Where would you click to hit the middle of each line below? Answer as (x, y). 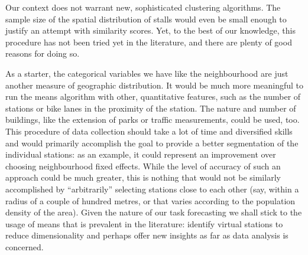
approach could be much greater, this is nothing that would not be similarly (143, 177)
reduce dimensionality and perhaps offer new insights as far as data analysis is (147, 235)
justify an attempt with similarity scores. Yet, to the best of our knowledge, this (150, 30)
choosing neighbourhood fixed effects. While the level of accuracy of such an (143, 166)
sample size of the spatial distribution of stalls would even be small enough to (146, 19)
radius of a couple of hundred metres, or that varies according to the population (150, 200)
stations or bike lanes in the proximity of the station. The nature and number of (151, 108)
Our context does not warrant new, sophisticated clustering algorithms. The (143, 7)
